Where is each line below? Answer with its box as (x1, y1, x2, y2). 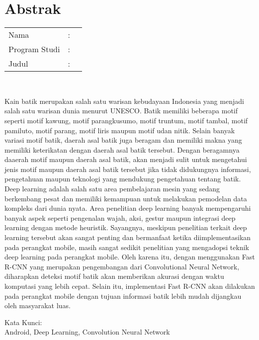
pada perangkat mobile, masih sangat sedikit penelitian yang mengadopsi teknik (4, 242, 249, 252)
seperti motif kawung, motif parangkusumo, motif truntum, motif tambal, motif (4, 115, 248, 125)
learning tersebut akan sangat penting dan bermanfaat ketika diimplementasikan (4, 232, 251, 243)
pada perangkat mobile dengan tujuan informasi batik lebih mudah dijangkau (4, 290, 242, 301)
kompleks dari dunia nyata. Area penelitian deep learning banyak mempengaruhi (4, 203, 251, 213)
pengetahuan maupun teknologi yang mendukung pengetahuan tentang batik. (4, 173, 241, 184)
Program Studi (8, 43, 60, 55)
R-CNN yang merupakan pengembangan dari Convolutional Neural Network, (4, 261, 240, 271)
